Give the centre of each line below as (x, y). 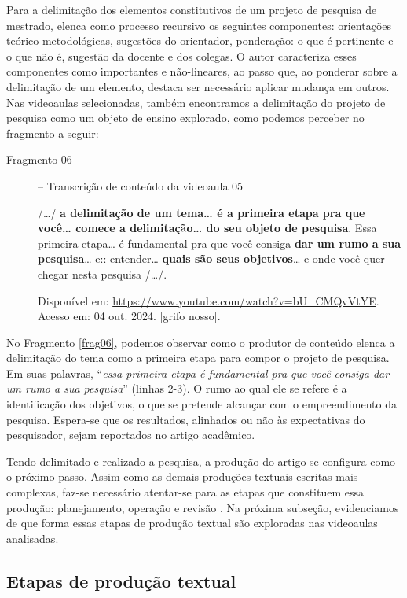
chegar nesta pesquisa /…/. (103, 273)
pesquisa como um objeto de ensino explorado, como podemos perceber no (185, 118)
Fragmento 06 (39, 159)
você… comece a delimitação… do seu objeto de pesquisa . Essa (207, 228)
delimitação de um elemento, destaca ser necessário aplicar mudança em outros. (198, 86)
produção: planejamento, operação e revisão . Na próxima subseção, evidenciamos (203, 507)
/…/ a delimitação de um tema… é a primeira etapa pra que (202, 212)
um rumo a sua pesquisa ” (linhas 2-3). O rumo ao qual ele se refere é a (177, 388)
